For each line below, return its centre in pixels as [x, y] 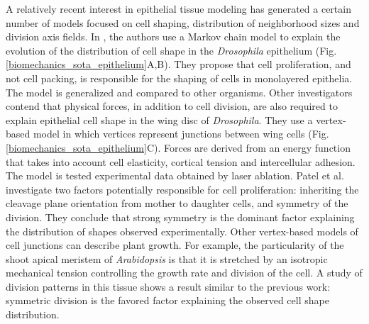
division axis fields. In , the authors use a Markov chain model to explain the [173, 37]
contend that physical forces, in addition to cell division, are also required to [172, 106]
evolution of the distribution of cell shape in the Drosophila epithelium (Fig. [171, 50]
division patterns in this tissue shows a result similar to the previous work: [168, 286]
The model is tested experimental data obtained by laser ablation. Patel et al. [175, 175]
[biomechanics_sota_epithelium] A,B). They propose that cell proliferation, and [178, 64]
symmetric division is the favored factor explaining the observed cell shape [167, 300]
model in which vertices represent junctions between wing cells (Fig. [181, 134]
